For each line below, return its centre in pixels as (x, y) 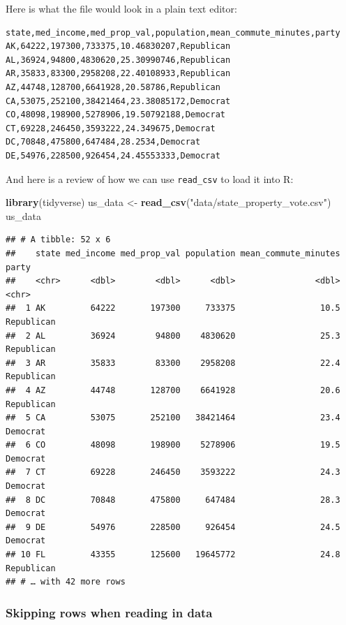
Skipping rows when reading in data (109, 612)
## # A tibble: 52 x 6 (58, 240)
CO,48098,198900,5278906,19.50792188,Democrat (115, 115)
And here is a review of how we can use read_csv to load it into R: (150, 178)
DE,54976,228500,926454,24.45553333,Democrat (113, 155)
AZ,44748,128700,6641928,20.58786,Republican (113, 87)
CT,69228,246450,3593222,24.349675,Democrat (111, 128)
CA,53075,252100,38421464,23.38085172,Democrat (118, 101)
